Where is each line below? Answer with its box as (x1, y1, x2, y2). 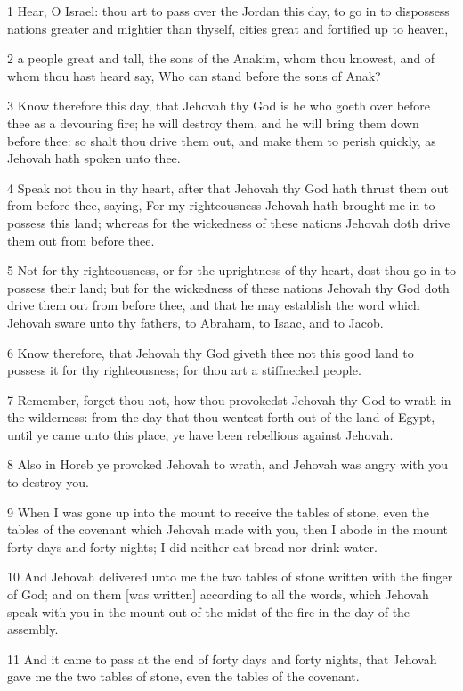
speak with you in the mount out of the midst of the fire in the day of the (7, 602, 410, 621)
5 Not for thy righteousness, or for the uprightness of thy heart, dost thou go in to (7, 261, 456, 280)
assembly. (7, 620, 59, 638)
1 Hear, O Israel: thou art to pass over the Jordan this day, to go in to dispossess (7, 2, 450, 20)
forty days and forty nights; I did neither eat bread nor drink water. (7, 537, 378, 556)
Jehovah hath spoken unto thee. (7, 149, 181, 167)
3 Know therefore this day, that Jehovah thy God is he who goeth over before (7, 96, 431, 115)
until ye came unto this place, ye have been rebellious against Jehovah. (7, 425, 394, 443)
